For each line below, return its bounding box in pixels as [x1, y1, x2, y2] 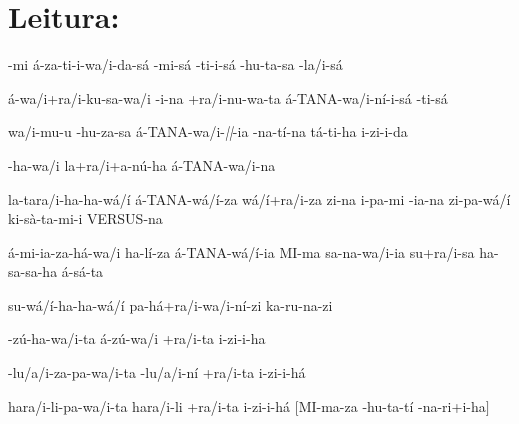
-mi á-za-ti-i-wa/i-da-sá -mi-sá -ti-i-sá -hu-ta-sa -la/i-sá [8, 54, 343, 75]
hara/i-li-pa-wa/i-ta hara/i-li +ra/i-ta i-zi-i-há [8, 395, 291, 416]
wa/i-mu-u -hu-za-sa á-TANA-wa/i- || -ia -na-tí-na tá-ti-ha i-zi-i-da [8, 121, 408, 142]
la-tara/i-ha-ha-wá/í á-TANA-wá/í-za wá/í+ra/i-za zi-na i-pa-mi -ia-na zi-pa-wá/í [8, 188, 511, 209]
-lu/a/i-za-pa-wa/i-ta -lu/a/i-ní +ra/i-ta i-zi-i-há [8, 362, 306, 383]
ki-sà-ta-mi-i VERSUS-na [8, 208, 163, 229]
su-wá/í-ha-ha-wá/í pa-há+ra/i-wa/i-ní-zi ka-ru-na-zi [8, 294, 333, 315]
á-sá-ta [61, 261, 104, 282]
